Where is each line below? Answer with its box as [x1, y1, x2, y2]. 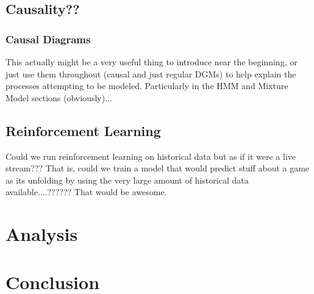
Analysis [5, 221, 78, 246]
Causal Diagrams [5, 31, 91, 46]
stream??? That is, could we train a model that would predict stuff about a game [5, 162, 310, 174]
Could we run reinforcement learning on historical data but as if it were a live [5, 149, 296, 162]
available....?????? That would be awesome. [5, 185, 167, 198]
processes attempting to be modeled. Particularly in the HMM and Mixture [5, 79, 288, 92]
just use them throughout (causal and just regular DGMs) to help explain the [5, 67, 296, 80]
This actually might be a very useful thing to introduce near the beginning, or [5, 56, 298, 68]
